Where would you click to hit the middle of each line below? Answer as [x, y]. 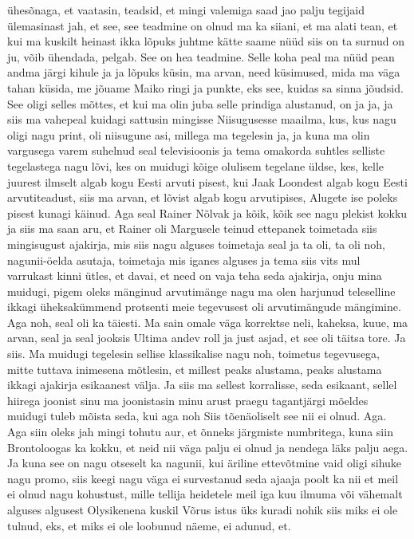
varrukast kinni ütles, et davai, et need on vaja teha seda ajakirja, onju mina [195, 275]
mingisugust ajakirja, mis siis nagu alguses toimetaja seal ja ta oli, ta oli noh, [196, 244]
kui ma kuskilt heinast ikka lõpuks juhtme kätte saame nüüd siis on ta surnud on [206, 41]
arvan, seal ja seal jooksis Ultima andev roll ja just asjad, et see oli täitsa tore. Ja [207, 338]
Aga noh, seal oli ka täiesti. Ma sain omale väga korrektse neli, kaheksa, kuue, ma [208, 322]
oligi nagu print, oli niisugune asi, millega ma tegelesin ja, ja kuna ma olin [189, 134]
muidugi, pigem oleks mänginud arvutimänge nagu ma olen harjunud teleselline [201, 291]
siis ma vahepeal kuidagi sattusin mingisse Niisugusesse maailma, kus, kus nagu [202, 119]
